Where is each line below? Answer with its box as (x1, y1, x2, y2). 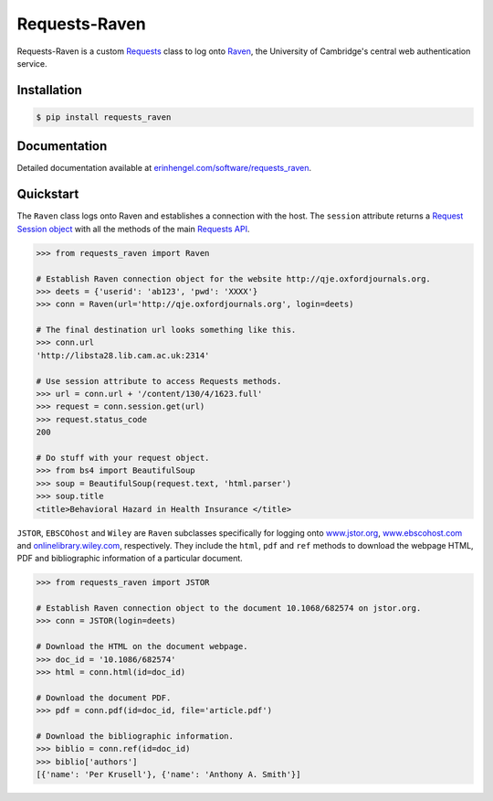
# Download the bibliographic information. (36, 731, 235, 741)
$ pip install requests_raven (36, 112, 172, 123)
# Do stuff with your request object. (36, 453, 210, 463)
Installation (16, 82, 82, 98)
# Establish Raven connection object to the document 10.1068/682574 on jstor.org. (36, 603, 422, 614)
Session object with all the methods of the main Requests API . (16, 223, 250, 234)
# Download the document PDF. (36, 692, 172, 703)
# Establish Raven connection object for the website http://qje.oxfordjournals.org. (36, 273, 431, 283)
